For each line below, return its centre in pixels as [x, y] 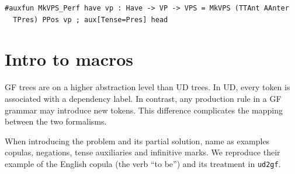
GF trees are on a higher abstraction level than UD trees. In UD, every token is [147, 87]
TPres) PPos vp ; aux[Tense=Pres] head [91, 19]
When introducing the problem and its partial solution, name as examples [137, 141]
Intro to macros [69, 59]
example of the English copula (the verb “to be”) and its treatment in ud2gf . [143, 163]
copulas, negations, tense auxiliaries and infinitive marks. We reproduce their [143, 152]
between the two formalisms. [56, 121]
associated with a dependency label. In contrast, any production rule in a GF [143, 98]
